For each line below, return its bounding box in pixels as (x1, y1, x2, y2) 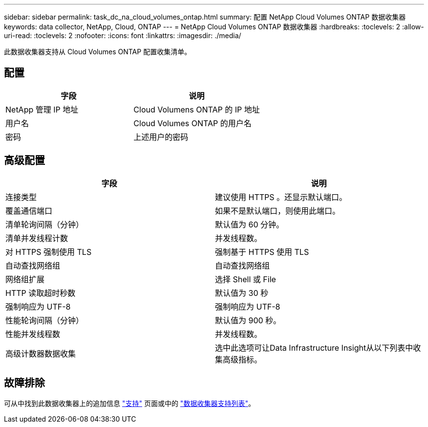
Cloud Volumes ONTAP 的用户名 (133, 118, 252, 128)
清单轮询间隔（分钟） (5, 219, 84, 229)
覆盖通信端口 (5, 205, 53, 216)
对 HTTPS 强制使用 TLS (5, 247, 92, 257)
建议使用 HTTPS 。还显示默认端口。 (215, 192, 347, 202)
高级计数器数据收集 (5, 348, 76, 359)
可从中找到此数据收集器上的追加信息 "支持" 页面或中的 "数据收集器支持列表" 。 (4, 399, 255, 407)
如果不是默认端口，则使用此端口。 (215, 205, 341, 216)
